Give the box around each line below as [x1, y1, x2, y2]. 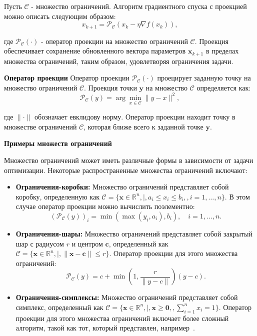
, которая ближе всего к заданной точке [83, 121, 203, 131]
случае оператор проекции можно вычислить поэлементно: [15, 201, 195, 211]
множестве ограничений [4, 121, 77, 131]
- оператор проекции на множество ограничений [40, 35, 188, 46]
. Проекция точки [84, 82, 137, 92]
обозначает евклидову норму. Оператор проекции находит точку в [34, 111, 235, 122]
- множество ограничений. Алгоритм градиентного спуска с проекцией [31, 1, 247, 11]
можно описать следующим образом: [4, 10, 116, 21]
